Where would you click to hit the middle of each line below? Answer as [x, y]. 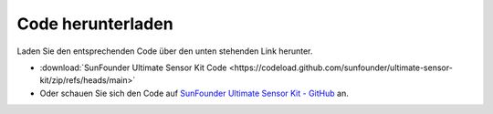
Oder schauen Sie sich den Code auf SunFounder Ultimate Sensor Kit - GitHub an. [194, 93]
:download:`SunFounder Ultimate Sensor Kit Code [133, 67]
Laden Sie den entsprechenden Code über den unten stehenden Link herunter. [165, 51]
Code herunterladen [95, 24]
